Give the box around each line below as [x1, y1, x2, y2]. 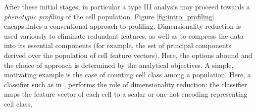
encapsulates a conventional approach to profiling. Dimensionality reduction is [4, 21, 241, 31]
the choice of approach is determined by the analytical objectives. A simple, [4, 59, 234, 70]
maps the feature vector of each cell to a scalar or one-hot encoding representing [4, 89, 248, 99]
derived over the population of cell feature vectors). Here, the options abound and [4, 50, 253, 60]
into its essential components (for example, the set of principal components [4, 40, 232, 51]
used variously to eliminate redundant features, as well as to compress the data [4, 30, 244, 41]
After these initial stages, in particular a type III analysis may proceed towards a [4, 1, 250, 11]
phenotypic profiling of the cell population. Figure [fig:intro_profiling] [4, 11, 214, 21]
